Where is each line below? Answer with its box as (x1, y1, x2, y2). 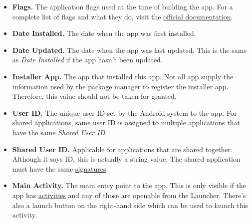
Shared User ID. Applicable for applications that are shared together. (12, 144, 233, 154)
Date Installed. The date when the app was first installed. (12, 28, 196, 38)
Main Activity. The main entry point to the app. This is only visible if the (12, 180, 246, 191)
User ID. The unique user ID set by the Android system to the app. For (12, 107, 237, 118)
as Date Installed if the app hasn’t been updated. (12, 54, 163, 65)
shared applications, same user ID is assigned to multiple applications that (12, 117, 241, 128)
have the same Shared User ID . (12, 127, 107, 137)
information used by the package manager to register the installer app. (12, 81, 229, 91)
